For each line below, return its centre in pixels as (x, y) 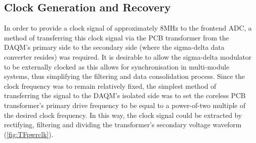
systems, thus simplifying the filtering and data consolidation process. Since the (125, 76)
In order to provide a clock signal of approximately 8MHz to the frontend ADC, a (128, 28)
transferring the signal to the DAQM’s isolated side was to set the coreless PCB (125, 95)
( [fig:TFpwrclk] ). (29, 134)
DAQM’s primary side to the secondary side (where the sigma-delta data (114, 47)
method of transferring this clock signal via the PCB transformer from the (117, 37)
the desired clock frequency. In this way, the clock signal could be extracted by (123, 115)
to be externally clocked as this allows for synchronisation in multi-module (117, 66)
